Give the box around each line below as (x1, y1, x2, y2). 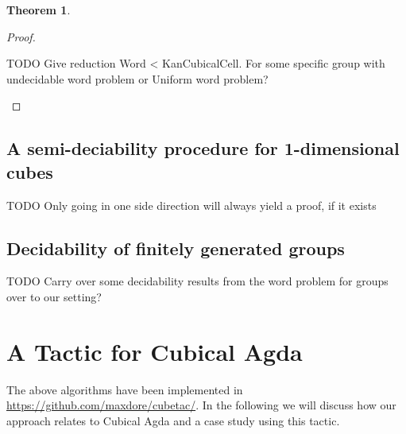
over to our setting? (6, 288, 102, 304)
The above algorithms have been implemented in (6, 381, 243, 397)
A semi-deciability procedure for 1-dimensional (6, 136, 400, 161)
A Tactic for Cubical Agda (6, 335, 303, 367)
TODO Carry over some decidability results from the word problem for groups (6, 273, 389, 289)
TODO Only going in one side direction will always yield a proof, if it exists (6, 196, 377, 213)
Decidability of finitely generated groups (6, 235, 345, 260)
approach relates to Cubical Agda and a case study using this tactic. (6, 412, 340, 428)
